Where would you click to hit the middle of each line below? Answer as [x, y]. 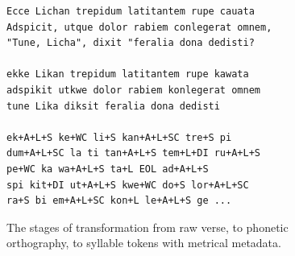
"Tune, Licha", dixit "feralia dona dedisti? [131, 43]
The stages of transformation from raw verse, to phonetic [147, 227]
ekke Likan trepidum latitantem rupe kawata [128, 74]
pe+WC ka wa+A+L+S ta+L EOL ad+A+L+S [108, 169]
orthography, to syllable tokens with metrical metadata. [144, 243]
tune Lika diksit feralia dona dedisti [113, 106]
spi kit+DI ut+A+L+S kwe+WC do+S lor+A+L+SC [128, 185]
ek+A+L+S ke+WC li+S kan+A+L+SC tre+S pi [119, 137]
